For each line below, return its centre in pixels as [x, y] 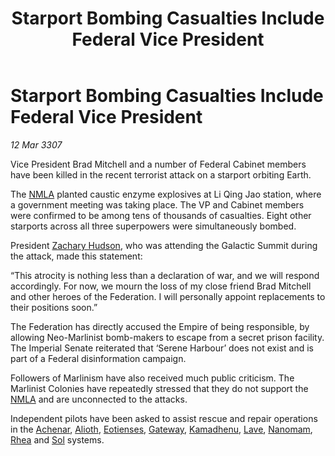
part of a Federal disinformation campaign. [98, 358]
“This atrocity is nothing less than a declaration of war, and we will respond [165, 275]
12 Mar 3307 [36, 144]
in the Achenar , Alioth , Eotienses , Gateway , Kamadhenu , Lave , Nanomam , [161, 429]
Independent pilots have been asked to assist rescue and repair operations [164, 418]
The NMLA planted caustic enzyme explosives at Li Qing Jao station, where [166, 194]
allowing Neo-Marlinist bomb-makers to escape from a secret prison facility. [167, 337]
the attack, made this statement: [76, 256]
